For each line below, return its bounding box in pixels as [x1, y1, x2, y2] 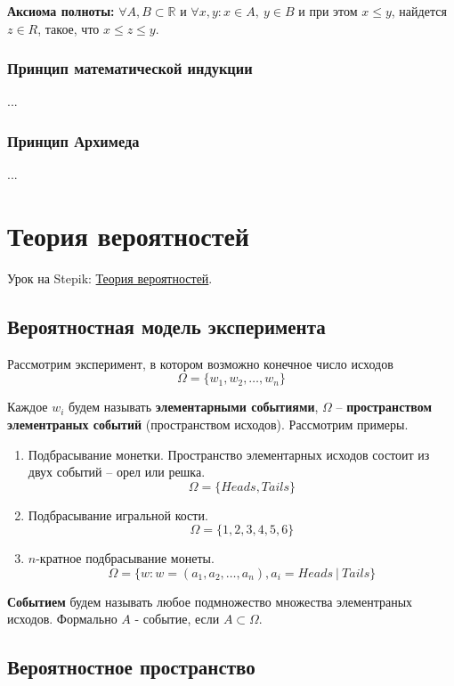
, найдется [391, 2, 447, 20]
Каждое [7, 397, 48, 416]
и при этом [298, 2, 358, 20]
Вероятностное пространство [7, 653, 255, 681]
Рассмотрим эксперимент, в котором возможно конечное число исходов [7, 354, 393, 372]
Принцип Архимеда [7, 129, 140, 151]
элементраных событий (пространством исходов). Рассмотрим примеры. [7, 414, 409, 433]
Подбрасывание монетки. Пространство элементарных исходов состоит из [28, 445, 430, 463]
